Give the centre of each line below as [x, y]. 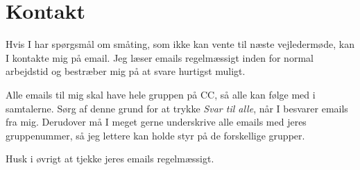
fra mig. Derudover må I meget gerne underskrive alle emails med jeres [156, 122]
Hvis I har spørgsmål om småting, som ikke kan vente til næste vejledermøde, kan [180, 44]
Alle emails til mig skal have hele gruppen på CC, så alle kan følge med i [161, 94]
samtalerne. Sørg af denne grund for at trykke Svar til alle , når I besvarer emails [177, 108]
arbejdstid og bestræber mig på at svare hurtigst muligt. [126, 71]
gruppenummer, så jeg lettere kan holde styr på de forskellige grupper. [155, 135]
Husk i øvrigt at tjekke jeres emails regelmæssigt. [110, 159]
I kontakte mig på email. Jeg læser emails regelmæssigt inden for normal [160, 57]
